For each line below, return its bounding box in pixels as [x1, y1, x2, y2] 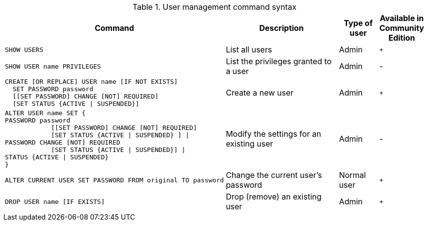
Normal [339, 170, 366, 180]
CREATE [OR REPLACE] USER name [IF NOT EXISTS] [5, 78, 178, 85]
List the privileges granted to [226, 56, 332, 66]
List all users [226, 45, 272, 54]
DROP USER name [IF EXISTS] [5, 198, 105, 205]
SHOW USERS [5, 46, 44, 53]
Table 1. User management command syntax [133, 2, 296, 12]
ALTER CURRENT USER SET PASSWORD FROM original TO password [5, 176, 224, 184]
